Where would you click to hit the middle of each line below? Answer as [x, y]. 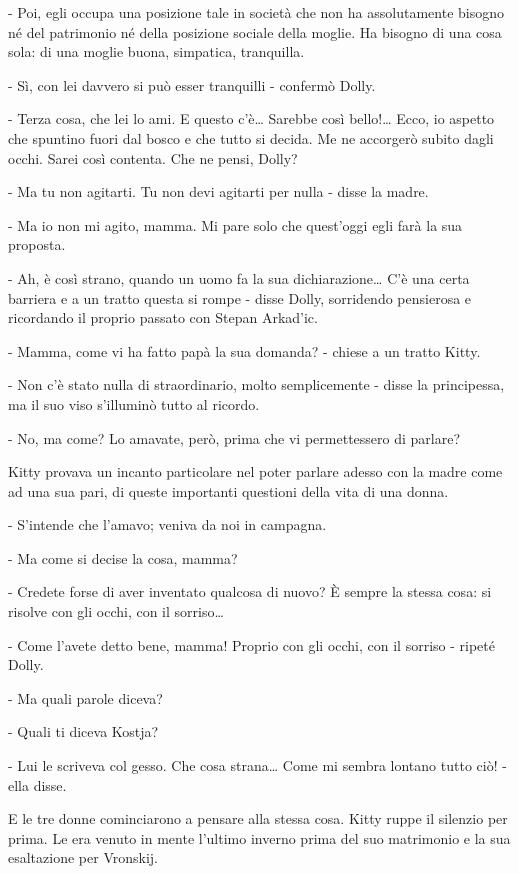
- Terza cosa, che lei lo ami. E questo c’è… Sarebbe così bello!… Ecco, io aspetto [251, 118]
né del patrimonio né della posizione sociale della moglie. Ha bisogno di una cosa [255, 31]
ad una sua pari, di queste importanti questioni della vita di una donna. [228, 490]
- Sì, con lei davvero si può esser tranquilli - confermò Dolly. [192, 84]
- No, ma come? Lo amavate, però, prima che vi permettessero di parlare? [234, 437]
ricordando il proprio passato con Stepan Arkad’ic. [163, 317]
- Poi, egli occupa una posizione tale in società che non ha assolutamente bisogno [256, 12]
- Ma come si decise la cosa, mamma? [123, 557]
